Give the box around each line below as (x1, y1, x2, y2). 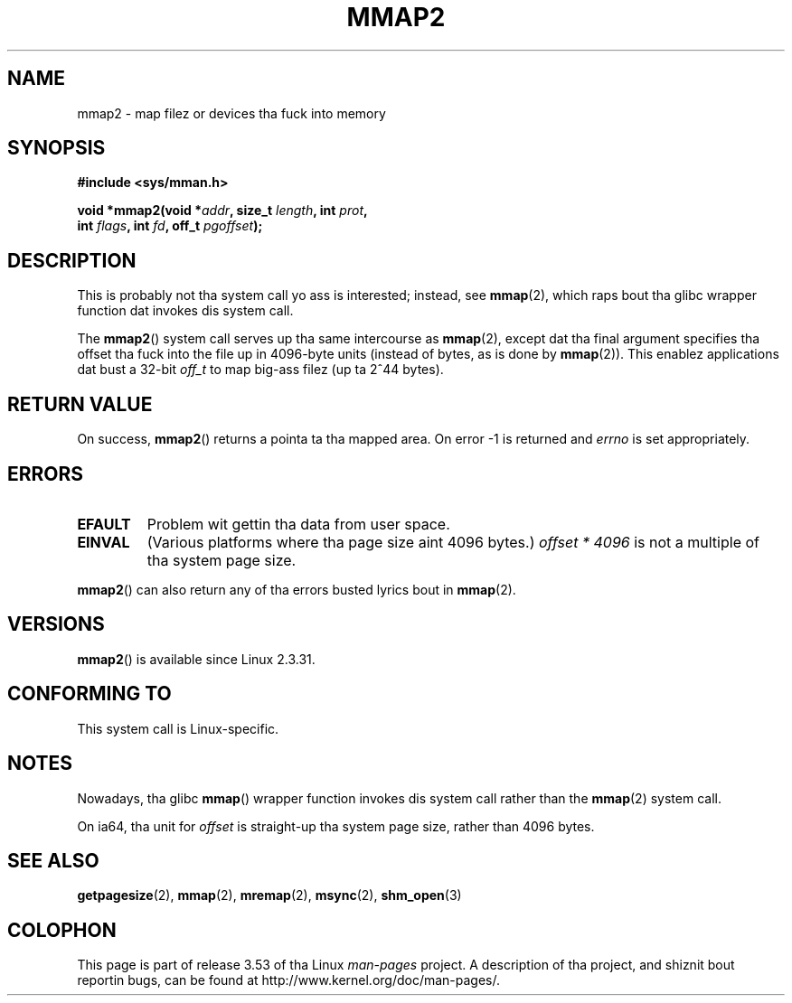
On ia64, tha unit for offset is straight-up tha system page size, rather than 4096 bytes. (77, 818, 595, 834)
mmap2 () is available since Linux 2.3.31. (77, 651, 316, 667)
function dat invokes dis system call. (77, 303, 294, 319)
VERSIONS (7, 613, 105, 636)
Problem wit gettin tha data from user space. (146, 514, 450, 533)
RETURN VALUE (7, 392, 153, 416)
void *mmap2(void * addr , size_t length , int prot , (77, 202, 368, 219)
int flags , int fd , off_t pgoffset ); (77, 218, 263, 234)
